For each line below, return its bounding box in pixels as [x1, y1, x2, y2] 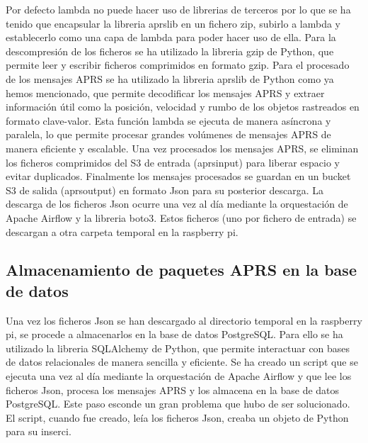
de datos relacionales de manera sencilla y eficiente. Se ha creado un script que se [6, 354, 358, 369]
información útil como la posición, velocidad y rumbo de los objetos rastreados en [6, 99, 360, 114]
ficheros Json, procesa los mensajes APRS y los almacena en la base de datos [6, 382, 340, 397]
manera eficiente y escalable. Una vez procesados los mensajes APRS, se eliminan [6, 140, 359, 155]
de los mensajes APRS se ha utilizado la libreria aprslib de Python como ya [6, 71, 334, 86]
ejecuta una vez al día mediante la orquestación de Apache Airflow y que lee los [6, 369, 352, 383]
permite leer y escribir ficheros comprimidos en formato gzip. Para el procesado [6, 57, 350, 72]
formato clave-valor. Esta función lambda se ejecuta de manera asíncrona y [6, 113, 331, 128]
